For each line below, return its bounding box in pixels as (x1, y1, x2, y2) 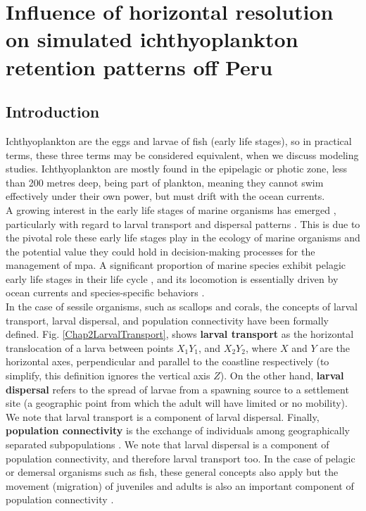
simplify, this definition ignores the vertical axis (6, 368, 210, 383)
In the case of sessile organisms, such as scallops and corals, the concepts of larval (6, 299, 358, 314)
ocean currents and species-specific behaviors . (6, 285, 205, 300)
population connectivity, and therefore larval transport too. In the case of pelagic (6, 450, 355, 465)
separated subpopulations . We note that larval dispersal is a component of (6, 437, 329, 452)
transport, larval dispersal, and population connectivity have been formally (6, 313, 329, 327)
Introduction (6, 101, 100, 122)
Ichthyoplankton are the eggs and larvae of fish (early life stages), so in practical (6, 133, 352, 148)
